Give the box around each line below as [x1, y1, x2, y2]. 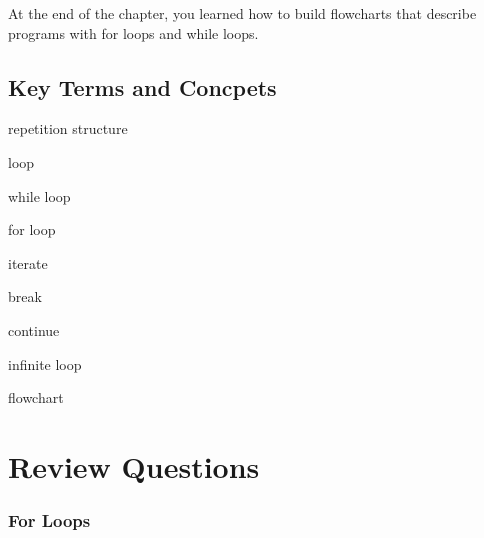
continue [8, 319, 60, 340]
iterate [8, 252, 48, 273]
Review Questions [8, 445, 260, 486]
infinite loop [8, 353, 82, 374]
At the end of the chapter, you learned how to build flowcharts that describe [8, 3, 477, 23]
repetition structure [8, 118, 128, 139]
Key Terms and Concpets [8, 71, 277, 102]
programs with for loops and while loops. [8, 22, 259, 43]
